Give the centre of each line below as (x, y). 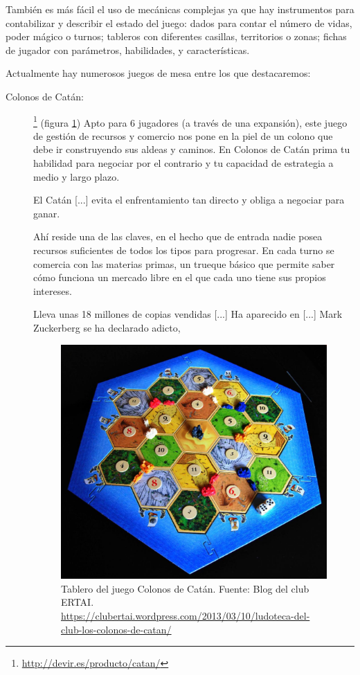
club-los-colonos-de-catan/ (116, 629)
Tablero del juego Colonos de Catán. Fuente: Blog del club (185, 588)
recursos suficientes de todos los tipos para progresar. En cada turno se (184, 250)
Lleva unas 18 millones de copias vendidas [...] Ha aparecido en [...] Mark (188, 314)
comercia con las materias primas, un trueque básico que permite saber (184, 263)
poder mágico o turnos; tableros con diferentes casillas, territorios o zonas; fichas (176, 36)
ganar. (47, 213)
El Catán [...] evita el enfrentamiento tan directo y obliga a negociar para (189, 200)
